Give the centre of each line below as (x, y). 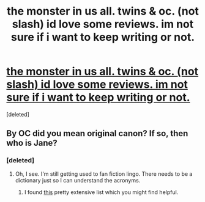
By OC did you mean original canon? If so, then (97, 133)
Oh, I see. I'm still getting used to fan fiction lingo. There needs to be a (104, 174)
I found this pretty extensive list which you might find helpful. (101, 192)
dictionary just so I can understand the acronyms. (78, 180)
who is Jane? (32, 143)
